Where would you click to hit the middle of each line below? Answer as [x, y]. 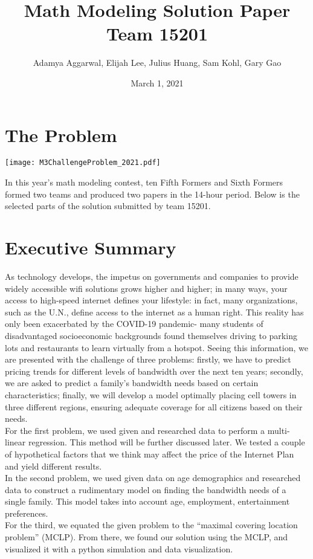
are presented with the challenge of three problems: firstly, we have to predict [148, 359]
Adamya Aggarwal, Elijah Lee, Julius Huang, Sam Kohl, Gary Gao [157, 63]
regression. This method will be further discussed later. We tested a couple [166, 442]
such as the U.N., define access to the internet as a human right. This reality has [154, 312]
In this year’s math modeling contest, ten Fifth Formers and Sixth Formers [144, 182]
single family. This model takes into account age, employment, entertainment [147, 501]
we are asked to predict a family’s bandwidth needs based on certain [132, 383]
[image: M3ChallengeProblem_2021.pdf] [83, 163]
